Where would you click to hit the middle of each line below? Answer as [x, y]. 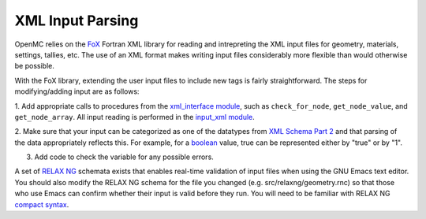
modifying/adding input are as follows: [77, 91]
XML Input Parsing [77, 20]
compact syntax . [42, 204]
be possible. [34, 66]
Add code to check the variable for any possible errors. [124, 157]
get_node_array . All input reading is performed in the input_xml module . [135, 117]
